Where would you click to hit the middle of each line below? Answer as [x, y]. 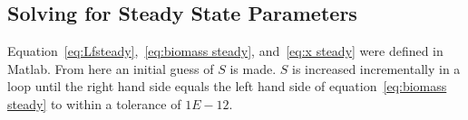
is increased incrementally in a [376, 68]
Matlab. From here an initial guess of [111, 68]
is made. [253, 68]
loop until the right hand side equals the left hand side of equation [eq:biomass [227, 86]
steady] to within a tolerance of [94, 103]
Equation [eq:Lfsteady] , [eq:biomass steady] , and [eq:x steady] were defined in [225, 51]
